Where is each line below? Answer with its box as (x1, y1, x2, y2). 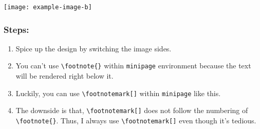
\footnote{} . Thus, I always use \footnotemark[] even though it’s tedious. (15, 115, 256, 126)
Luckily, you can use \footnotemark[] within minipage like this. (15, 87, 221, 98)
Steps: (4, 23, 29, 35)
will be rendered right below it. (15, 70, 114, 81)
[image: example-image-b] (4, 4, 92, 11)
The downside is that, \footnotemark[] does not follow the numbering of (15, 105, 248, 116)
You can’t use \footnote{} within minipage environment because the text (15, 60, 251, 71)
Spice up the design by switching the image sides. (15, 43, 172, 53)
